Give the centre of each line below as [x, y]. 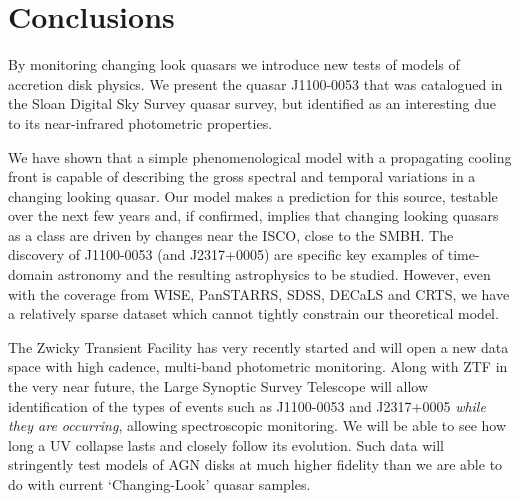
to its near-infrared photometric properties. [140, 122]
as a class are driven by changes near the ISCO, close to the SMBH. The [231, 234]
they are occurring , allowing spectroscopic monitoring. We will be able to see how [257, 425]
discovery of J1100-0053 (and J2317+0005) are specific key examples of [226, 254]
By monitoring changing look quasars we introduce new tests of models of [234, 64]
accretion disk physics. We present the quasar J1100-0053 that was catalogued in [255, 83]
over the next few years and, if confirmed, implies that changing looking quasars [253, 215]
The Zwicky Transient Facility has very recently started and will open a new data [258, 346]
